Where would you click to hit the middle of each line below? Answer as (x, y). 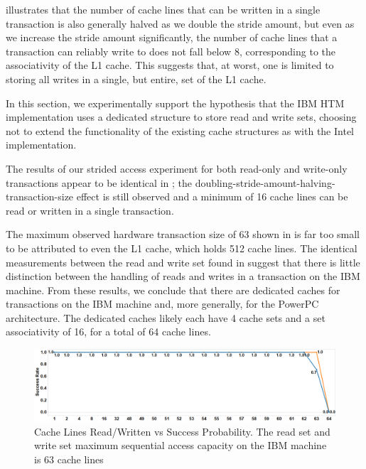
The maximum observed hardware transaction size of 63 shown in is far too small (183, 234)
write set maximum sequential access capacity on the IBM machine (181, 445)
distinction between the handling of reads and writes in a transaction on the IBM (183, 276)
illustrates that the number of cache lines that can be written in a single (163, 9)
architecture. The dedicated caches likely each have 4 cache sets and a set (166, 317)
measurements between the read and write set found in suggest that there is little (183, 262)
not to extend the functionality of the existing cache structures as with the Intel (180, 130)
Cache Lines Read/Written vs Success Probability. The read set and (182, 431)
